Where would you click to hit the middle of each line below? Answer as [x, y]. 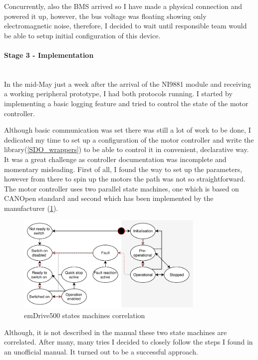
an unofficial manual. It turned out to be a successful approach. [101, 351]
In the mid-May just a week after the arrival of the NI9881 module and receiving [128, 84]
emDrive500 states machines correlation [85, 315]
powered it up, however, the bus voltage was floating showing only [105, 16]
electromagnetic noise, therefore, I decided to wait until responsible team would [126, 26]
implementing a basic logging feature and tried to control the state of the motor [126, 103]
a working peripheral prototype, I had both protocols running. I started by [118, 93]
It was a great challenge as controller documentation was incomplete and [115, 159]
